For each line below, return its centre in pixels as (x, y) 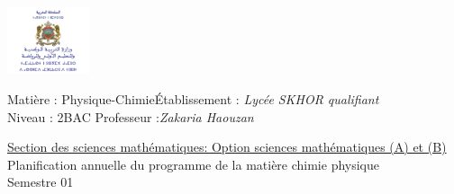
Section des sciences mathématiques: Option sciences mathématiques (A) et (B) (227, 147)
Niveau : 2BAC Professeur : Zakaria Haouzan (131, 116)
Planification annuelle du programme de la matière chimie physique (194, 164)
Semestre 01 (41, 182)
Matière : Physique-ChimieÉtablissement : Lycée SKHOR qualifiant (193, 99)
